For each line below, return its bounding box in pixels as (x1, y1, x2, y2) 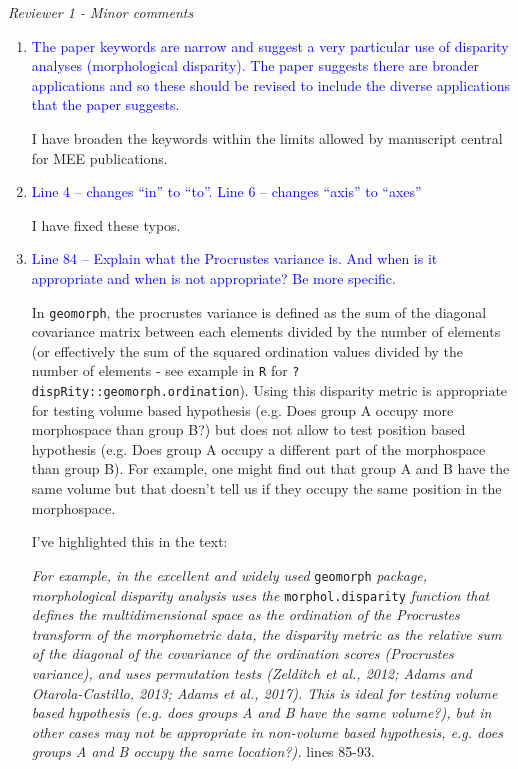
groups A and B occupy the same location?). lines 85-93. (31, 741, 375, 762)
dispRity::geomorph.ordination (31, 385, 240, 400)
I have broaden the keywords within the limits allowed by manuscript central (31, 127, 503, 148)
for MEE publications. (31, 147, 168, 168)
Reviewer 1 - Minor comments (8, 2, 194, 22)
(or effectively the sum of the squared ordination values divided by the (31, 340, 464, 361)
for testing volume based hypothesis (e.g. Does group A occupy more (31, 399, 454, 420)
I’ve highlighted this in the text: (31, 531, 228, 552)
